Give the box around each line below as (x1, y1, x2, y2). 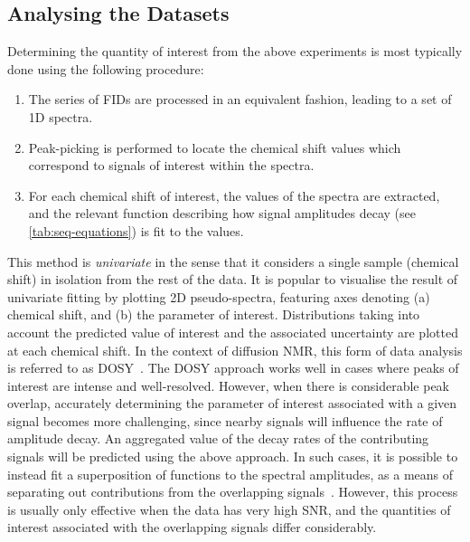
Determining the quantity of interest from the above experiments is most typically (7, 42, 463, 61)
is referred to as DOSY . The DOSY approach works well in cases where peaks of (7, 358, 459, 377)
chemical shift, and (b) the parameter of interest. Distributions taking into (7, 305, 420, 324)
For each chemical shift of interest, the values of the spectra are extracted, (28, 185, 440, 204)
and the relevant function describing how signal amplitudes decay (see (28, 204, 416, 223)
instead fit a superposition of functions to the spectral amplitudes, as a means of (7, 464, 454, 483)
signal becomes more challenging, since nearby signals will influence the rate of (7, 411, 443, 430)
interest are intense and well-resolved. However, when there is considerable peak (7, 376, 450, 395)
